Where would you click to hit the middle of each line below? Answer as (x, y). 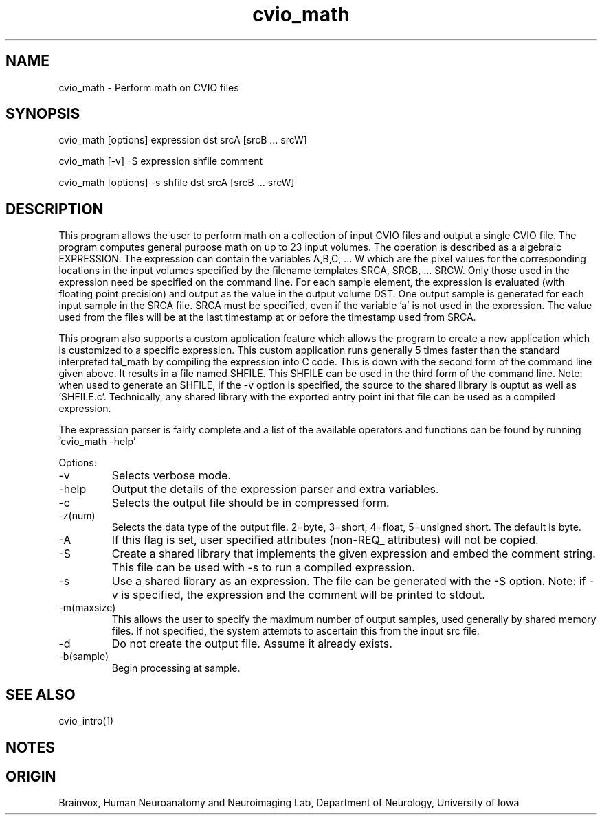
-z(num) (77, 516)
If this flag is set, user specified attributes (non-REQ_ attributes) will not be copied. (325, 540)
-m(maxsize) (87, 608)
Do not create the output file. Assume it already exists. (252, 644)
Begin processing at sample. (176, 668)
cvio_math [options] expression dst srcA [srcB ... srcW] (183, 140)
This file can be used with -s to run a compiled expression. (263, 568)
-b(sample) (84, 657)
